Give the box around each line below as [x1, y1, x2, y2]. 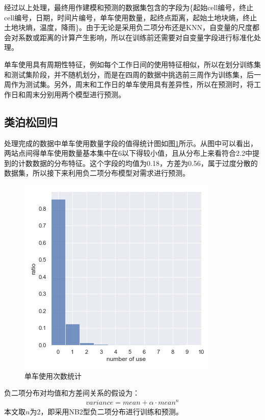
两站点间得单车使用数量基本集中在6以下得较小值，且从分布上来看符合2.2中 [4, 148, 252, 158]
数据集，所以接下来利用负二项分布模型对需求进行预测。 [4, 167, 190, 178]
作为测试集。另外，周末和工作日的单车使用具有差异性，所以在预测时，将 [11, 79, 254, 90]
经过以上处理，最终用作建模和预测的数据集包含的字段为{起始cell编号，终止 [4, 2, 254, 12]
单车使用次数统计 [24, 370, 82, 381]
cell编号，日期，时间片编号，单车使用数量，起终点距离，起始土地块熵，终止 [4, 12, 257, 22]
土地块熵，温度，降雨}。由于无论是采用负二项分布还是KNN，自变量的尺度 [4, 22, 252, 33]
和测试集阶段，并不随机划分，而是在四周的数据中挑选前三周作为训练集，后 [4, 69, 254, 79]
